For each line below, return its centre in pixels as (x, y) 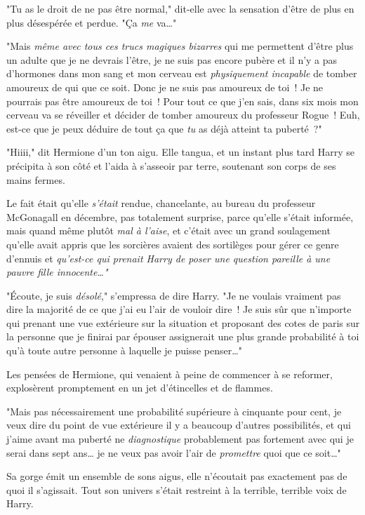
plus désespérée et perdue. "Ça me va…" (92, 22)
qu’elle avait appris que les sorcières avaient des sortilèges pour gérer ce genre (173, 244)
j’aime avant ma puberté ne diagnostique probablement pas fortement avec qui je (180, 439)
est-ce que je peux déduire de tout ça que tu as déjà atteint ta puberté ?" (164, 128)
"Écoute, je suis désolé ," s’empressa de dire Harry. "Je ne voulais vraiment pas (174, 295)
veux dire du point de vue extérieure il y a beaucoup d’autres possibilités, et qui (179, 425)
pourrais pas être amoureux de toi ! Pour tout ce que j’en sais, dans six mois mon (182, 101)
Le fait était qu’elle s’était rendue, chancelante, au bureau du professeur (161, 203)
